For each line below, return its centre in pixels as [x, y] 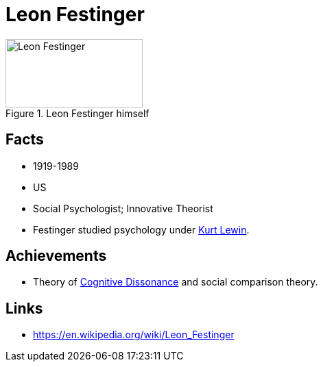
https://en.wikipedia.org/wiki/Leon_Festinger [134, 335]
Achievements [56, 256]
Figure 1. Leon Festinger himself [77, 113]
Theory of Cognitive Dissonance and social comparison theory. [176, 282]
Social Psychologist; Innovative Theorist [123, 208]
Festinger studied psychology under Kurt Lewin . [141, 229]
